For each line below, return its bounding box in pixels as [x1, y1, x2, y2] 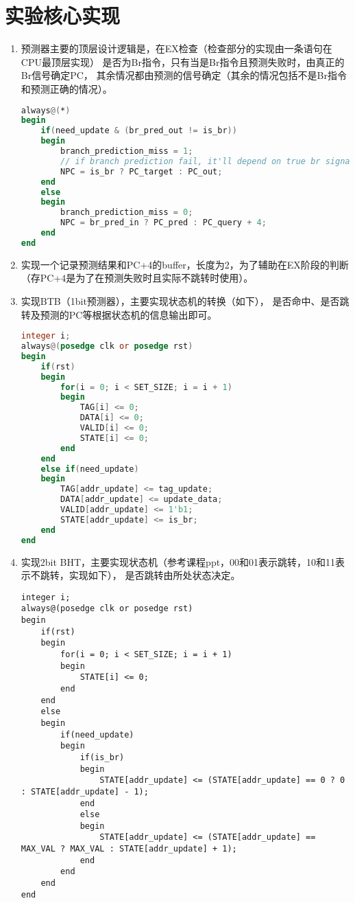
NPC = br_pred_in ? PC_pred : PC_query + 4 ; [60, 218, 267, 228]
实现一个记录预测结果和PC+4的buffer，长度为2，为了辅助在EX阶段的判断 [21, 257, 349, 271]
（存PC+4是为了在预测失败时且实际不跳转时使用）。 [21, 271, 254, 285]
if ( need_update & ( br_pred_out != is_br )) [40, 126, 237, 136]
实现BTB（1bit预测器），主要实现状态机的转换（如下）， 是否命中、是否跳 [21, 293, 350, 308]
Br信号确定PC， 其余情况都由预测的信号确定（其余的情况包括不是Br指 [21, 68, 337, 82]
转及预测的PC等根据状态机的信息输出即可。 [21, 307, 217, 321]
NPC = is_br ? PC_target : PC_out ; [60, 166, 223, 176]
